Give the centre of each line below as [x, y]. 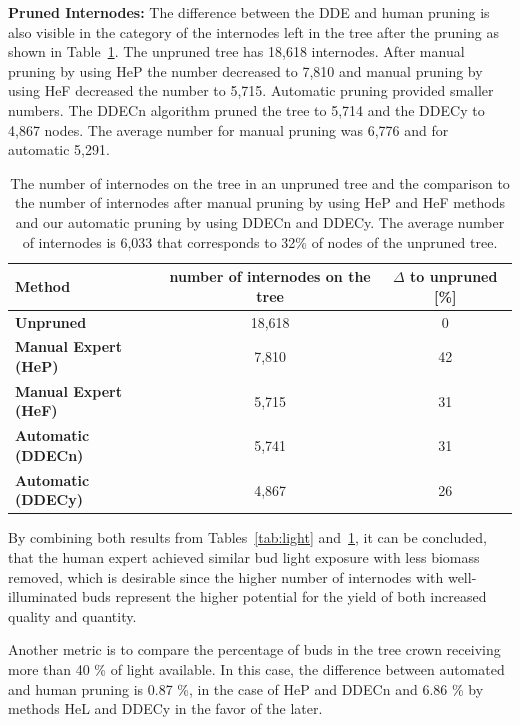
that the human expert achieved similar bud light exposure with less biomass [244, 557]
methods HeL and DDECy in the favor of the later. [165, 708]
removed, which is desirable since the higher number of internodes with [226, 576]
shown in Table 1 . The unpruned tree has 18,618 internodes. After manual [236, 51]
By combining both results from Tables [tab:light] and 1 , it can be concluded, [247, 537]
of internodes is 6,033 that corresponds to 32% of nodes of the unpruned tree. [260, 241]
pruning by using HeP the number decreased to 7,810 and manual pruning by [245, 70]
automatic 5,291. [59, 149]
